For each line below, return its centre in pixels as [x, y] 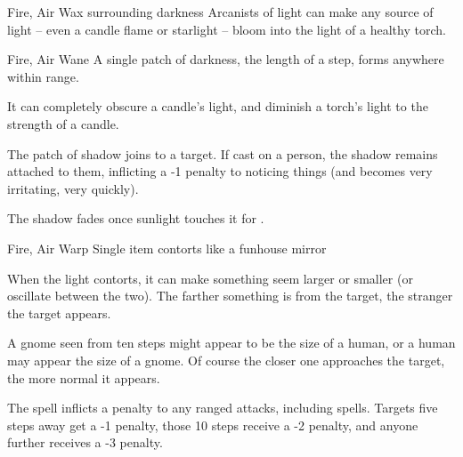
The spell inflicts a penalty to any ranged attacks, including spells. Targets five [223, 408]
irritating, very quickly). [73, 188]
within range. [43, 76]
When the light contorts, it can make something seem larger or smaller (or [210, 278]
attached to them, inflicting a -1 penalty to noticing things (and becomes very [220, 171]
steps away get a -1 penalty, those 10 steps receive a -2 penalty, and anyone [213, 425]
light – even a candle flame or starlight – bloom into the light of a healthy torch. [227, 29]
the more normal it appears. [84, 377]
